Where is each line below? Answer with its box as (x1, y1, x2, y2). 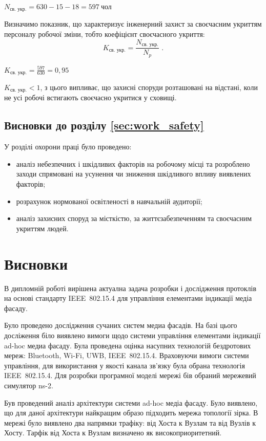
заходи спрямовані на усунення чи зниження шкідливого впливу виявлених (16, 168, 251, 179)
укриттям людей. (16, 223, 69, 233)
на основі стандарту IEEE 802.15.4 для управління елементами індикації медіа (4, 293, 252, 303)
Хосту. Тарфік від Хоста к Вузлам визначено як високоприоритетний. (4, 427, 222, 438)
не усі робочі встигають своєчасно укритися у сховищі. (4, 92, 177, 103)
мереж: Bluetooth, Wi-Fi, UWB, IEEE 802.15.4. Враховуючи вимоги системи (4, 350, 249, 361)
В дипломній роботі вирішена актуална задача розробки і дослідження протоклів (4, 282, 257, 293)
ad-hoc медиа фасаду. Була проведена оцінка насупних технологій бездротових (4, 340, 251, 350)
